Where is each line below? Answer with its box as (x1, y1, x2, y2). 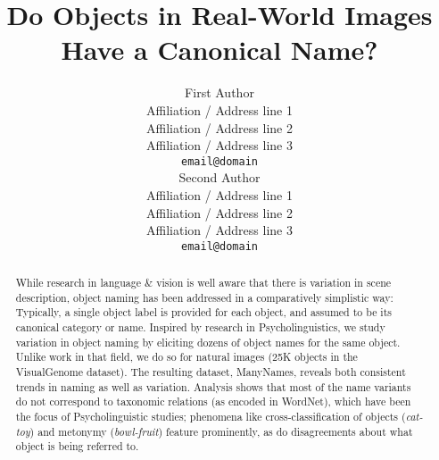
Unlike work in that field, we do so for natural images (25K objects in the (15, 349, 358, 364)
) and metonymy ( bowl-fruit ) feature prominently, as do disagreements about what (29, 423, 413, 439)
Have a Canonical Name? (61, 31, 378, 68)
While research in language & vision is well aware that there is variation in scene (15, 275, 392, 290)
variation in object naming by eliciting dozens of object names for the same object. (15, 334, 401, 349)
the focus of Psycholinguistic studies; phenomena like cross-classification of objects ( (15, 409, 406, 424)
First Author (185, 83, 254, 102)
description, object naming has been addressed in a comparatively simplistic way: (15, 289, 393, 305)
